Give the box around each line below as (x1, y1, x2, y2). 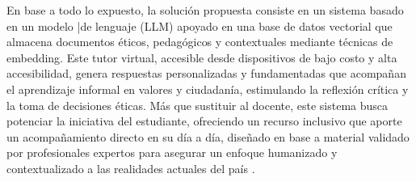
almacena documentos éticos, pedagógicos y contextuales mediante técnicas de (6, 33, 393, 50)
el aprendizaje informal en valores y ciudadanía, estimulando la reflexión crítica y (6, 80, 409, 97)
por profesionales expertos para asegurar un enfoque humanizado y (6, 144, 338, 161)
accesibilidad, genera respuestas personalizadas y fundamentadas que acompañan (6, 65, 406, 82)
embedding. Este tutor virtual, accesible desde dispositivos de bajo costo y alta (6, 49, 397, 66)
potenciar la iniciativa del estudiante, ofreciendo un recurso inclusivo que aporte (6, 112, 402, 129)
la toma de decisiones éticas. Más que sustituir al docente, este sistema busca (6, 96, 389, 113)
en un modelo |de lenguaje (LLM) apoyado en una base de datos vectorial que (6, 17, 393, 34)
